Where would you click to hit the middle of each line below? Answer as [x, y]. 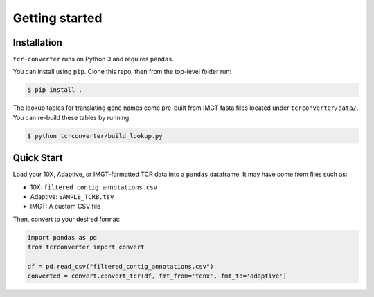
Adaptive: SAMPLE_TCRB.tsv [72, 197]
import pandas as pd [62, 237]
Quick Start [38, 158]
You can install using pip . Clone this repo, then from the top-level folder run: [122, 72]
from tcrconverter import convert [86, 247]
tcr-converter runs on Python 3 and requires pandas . [93, 59]
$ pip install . [55, 90]
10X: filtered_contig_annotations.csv [93, 187]
